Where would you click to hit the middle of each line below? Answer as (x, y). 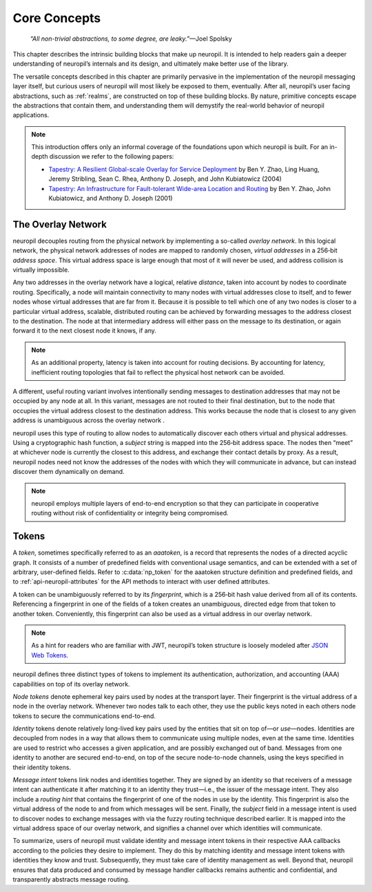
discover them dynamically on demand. (69, 472)
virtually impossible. (41, 270)
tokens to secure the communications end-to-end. (84, 716)
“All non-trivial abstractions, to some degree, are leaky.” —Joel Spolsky (131, 39)
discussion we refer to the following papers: (112, 157)
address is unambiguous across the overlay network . (89, 420)
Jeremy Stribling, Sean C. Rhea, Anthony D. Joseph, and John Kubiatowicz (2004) (165, 179)
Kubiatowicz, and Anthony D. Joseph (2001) (111, 198)
